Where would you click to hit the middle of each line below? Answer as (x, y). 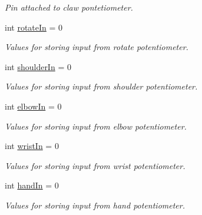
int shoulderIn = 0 (38, 66)
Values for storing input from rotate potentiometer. (97, 47)
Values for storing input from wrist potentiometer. (95, 165)
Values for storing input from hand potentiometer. (95, 205)
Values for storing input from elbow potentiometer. (96, 126)
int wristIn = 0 (32, 146)
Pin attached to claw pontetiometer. (69, 7)
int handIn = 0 (32, 185)
